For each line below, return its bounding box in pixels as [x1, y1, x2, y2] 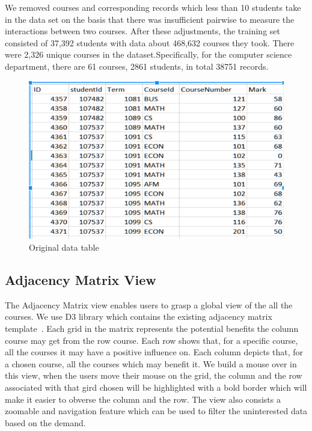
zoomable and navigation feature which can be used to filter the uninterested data [5, 405, 308, 417]
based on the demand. [5, 416, 86, 429]
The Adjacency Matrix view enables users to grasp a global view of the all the [5, 298, 293, 311]
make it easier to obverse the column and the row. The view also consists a [5, 393, 281, 405]
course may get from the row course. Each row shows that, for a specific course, [5, 334, 298, 346]
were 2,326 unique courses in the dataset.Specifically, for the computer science [5, 48, 292, 61]
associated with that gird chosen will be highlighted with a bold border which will [5, 381, 307, 393]
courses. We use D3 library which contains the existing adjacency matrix [5, 310, 272, 323]
